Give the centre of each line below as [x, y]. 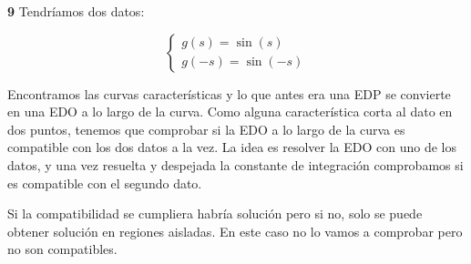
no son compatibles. [62, 249]
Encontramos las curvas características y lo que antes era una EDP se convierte [229, 93]
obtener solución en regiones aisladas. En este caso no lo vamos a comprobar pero [235, 231]
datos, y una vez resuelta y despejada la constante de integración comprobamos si [235, 164]
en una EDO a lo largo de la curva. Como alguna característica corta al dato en [230, 112]
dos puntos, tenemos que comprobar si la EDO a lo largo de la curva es [206, 129]
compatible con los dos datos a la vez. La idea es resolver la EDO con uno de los [232, 147]
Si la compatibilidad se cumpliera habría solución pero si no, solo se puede [215, 213]
